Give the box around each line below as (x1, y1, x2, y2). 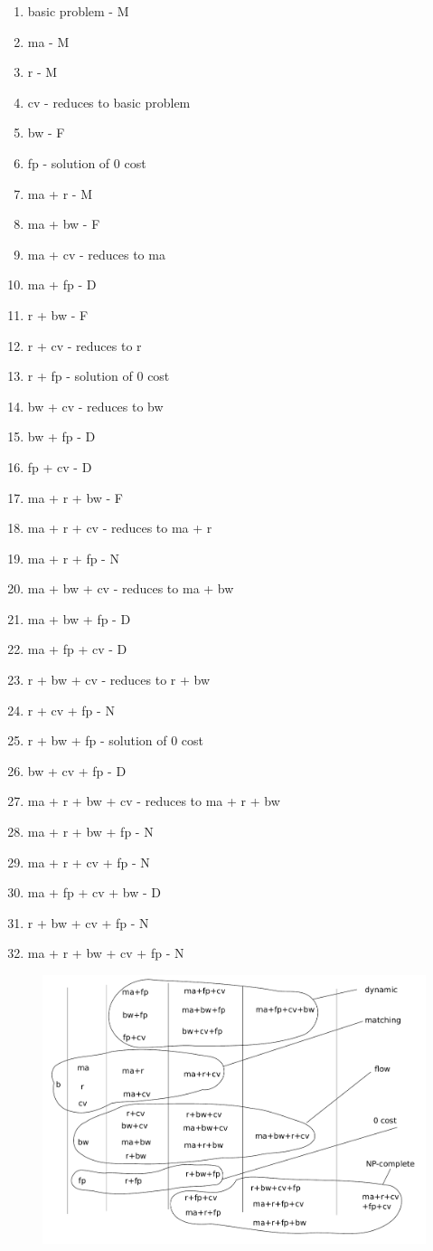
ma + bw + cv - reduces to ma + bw (27, 579, 234, 598)
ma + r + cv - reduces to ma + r (27, 518, 212, 537)
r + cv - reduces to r (27, 336, 142, 355)
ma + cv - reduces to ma (27, 244, 165, 263)
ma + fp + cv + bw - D (27, 883, 161, 902)
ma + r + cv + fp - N (27, 852, 150, 871)
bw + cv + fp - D (27, 761, 127, 780)
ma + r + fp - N (27, 548, 119, 567)
